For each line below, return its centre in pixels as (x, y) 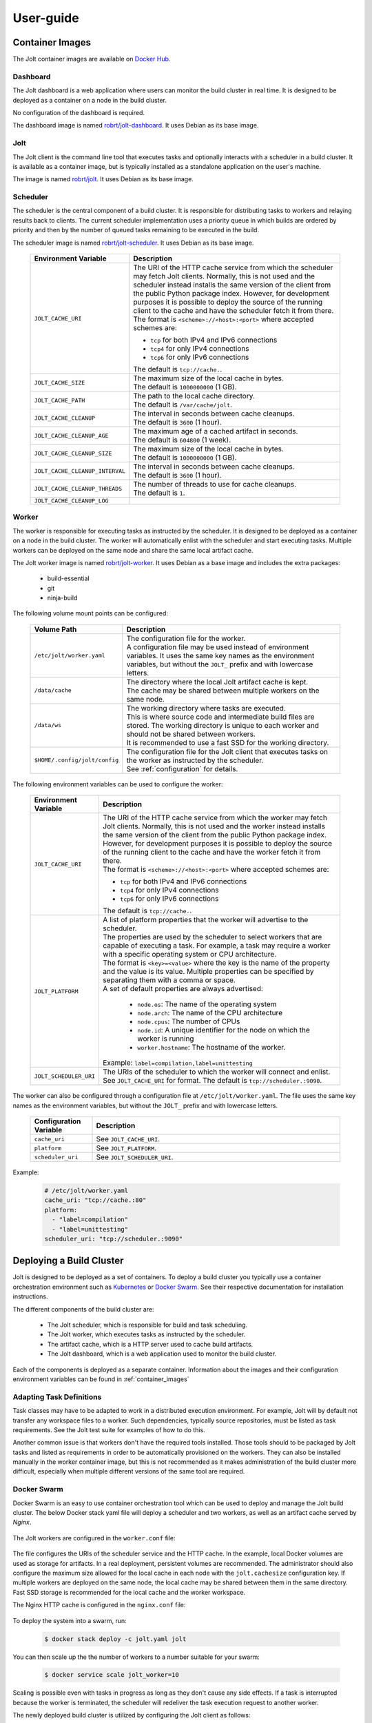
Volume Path (55, 629)
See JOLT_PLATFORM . (126, 1148)
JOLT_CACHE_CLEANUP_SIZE (73, 453)
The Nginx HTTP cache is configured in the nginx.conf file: (99, 1605)
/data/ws (48, 725)
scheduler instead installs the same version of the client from (232, 285)
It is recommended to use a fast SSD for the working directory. (228, 742)
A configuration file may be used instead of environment (218, 646)
